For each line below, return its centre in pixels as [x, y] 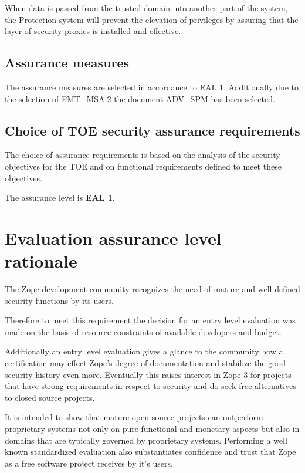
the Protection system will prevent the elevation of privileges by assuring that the [152, 19]
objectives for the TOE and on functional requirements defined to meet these [143, 166]
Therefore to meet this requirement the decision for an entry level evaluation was [150, 320]
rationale [41, 261]
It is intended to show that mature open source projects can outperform [134, 417]
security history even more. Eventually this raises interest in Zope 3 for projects [148, 374]
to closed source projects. [50, 397]
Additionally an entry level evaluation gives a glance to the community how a [144, 351]
